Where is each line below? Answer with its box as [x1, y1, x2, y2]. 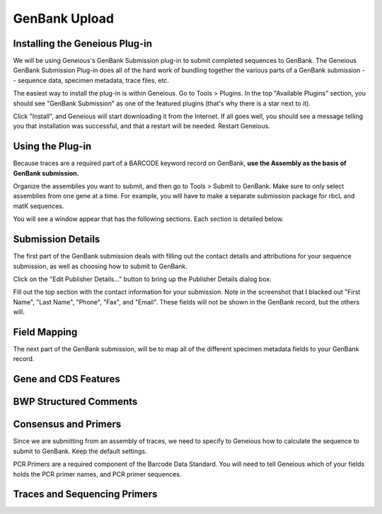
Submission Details [13, 234, 100, 246]
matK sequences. [13, 202, 64, 210]
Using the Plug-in [13, 140, 92, 152]
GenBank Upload [13, 11, 115, 26]
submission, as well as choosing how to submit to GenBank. [13, 262, 187, 270]
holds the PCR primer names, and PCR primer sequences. [13, 469, 182, 478]
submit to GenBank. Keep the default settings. [13, 447, 147, 455]
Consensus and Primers [13, 418, 122, 430]
